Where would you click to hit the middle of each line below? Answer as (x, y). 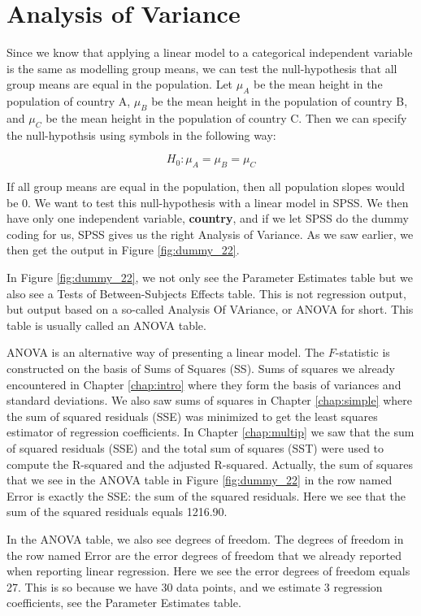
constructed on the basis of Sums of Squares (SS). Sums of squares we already (201, 369)
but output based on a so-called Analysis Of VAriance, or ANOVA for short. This (210, 309)
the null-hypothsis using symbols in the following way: (141, 134)
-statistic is (362, 352)
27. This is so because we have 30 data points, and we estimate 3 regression (195, 586)
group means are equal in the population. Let (120, 84)
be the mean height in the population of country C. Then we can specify (226, 117)
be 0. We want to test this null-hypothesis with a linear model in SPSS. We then (208, 202)
